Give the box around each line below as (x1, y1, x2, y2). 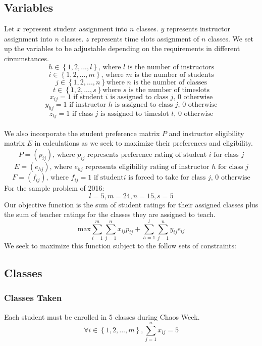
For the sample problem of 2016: (4, 183, 104, 193)
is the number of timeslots (129, 86, 210, 94)
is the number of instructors (127, 63, 214, 71)
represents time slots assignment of (91, 33, 199, 44)
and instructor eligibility (169, 127, 244, 138)
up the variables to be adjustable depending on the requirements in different (4, 43, 240, 54)
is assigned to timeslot (100, 110, 169, 117)
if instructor (69, 101, 107, 109)
